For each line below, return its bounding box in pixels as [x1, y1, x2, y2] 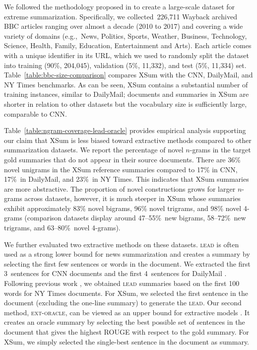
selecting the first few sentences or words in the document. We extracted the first [4, 258, 251, 269]
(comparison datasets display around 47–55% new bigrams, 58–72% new [24, 212, 246, 223]
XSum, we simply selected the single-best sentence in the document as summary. [4, 336, 250, 347]
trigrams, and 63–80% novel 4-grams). [4, 222, 121, 233]
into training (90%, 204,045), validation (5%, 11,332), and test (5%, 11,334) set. [4, 60, 247, 70]
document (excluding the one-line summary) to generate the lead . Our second [4, 297, 242, 308]
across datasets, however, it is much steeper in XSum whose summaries [24, 193, 241, 204]
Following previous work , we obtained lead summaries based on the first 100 [4, 278, 240, 288]
